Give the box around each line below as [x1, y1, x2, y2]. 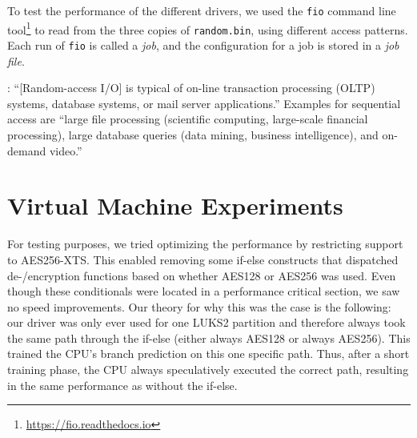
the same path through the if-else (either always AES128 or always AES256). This [7, 329, 411, 346]
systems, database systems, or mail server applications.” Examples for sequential [7, 94, 401, 111]
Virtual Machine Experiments [7, 189, 343, 222]
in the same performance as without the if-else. [7, 376, 238, 393]
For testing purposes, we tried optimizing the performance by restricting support [7, 235, 403, 252]
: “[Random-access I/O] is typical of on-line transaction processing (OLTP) [7, 79, 375, 96]
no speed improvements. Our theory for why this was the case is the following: [7, 298, 391, 315]
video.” [49, 142, 82, 159]
